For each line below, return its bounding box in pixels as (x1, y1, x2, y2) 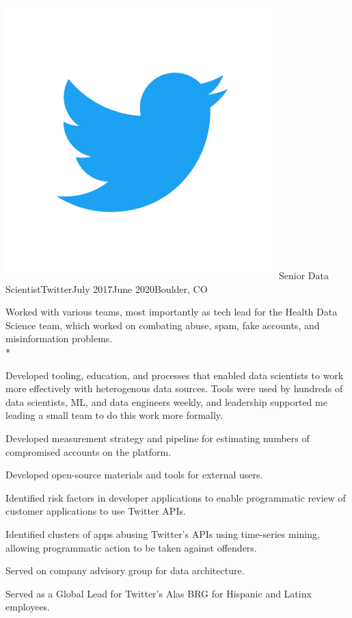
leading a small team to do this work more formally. (5, 408, 223, 422)
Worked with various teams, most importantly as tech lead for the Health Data (5, 305, 338, 319)
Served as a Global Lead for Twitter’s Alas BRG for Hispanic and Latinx (5, 586, 312, 600)
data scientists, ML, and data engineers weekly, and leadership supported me (5, 394, 327, 409)
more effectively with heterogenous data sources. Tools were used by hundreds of (5, 381, 343, 396)
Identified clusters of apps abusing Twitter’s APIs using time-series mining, (5, 526, 320, 541)
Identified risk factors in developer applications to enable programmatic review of (5, 490, 346, 504)
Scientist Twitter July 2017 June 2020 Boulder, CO (5, 281, 208, 296)
